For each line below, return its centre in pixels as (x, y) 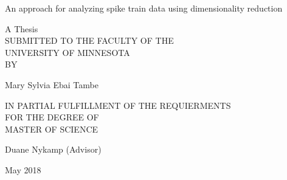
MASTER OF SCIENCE (52, 129)
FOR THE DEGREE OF (52, 117)
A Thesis (22, 28)
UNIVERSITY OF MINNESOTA (67, 52)
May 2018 (23, 169)
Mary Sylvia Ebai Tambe (52, 84)
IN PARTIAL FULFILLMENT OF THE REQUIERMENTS (118, 105)
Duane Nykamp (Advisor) (53, 149)
